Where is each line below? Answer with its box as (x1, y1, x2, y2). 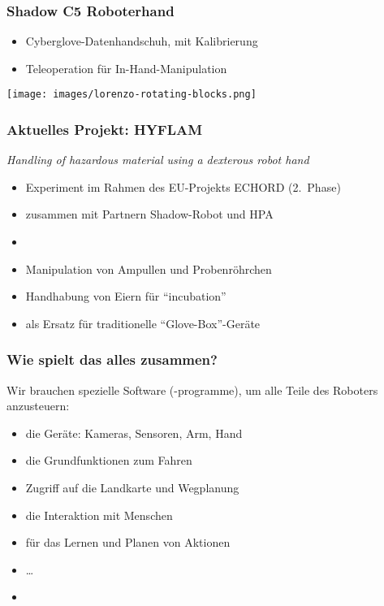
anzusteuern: (6, 397, 70, 414)
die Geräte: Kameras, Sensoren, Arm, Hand (25, 424, 243, 441)
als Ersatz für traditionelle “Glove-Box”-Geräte (25, 314, 261, 331)
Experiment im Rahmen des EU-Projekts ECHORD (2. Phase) (25, 178, 341, 195)
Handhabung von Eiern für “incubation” (25, 288, 227, 305)
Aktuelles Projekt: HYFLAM (6, 119, 203, 139)
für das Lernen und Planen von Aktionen (25, 534, 231, 551)
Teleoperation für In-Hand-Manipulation (25, 59, 227, 76)
